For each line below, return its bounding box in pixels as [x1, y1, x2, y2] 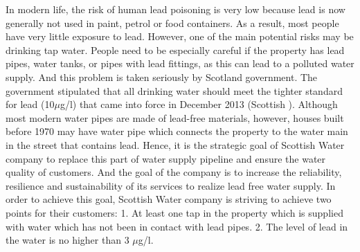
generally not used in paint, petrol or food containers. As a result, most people [6, 15, 339, 30]
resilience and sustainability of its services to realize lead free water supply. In [6, 178, 336, 192]
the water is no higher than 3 [6, 233, 129, 247]
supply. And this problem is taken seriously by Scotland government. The [6, 69, 318, 84]
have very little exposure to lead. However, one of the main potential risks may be [6, 29, 354, 44]
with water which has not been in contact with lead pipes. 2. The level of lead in [6, 219, 348, 233]
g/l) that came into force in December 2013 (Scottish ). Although [60, 97, 338, 111]
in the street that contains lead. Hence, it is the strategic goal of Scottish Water [6, 137, 345, 152]
